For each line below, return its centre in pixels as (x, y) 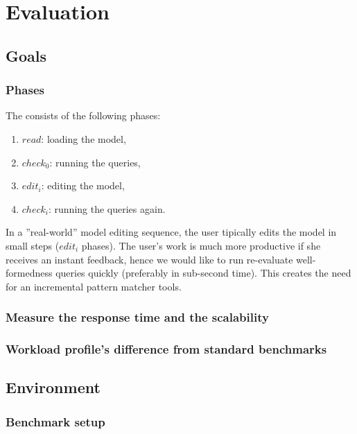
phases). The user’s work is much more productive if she (201, 245)
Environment (53, 387)
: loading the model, (84, 138)
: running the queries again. (107, 208)
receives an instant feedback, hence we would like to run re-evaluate (149, 259)
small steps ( (33, 245)
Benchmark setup (55, 421)
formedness (29, 273)
